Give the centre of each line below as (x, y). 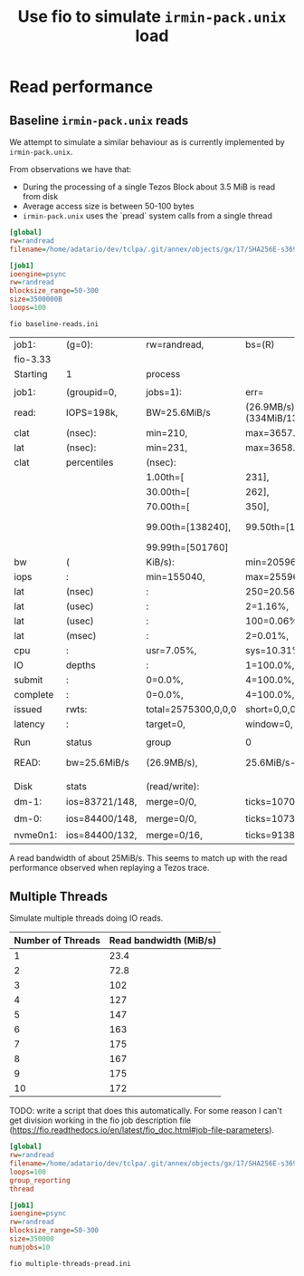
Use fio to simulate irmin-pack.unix (152, 17)
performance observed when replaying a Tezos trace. (109, 868)
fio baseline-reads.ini (54, 324)
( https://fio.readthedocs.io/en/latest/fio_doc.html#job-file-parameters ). (142, 1130)
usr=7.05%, (171, 650)
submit (28, 680)
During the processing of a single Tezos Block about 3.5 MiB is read (149, 187)
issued (28, 709)
